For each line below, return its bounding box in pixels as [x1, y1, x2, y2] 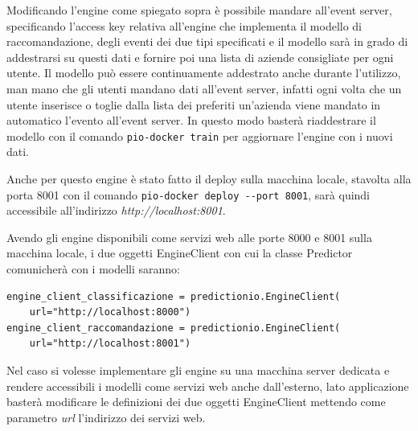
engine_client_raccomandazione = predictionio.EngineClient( [6, 322, 341, 334]
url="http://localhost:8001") [29, 338, 191, 350]
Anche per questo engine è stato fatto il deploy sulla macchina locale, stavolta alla [6, 170, 412, 187]
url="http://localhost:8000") [29, 306, 191, 318]
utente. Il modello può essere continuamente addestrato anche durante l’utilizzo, [6, 64, 401, 81]
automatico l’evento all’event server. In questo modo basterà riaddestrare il [6, 112, 376, 129]
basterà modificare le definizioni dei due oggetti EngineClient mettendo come [6, 393, 386, 410]
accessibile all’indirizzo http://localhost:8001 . [6, 202, 226, 219]
